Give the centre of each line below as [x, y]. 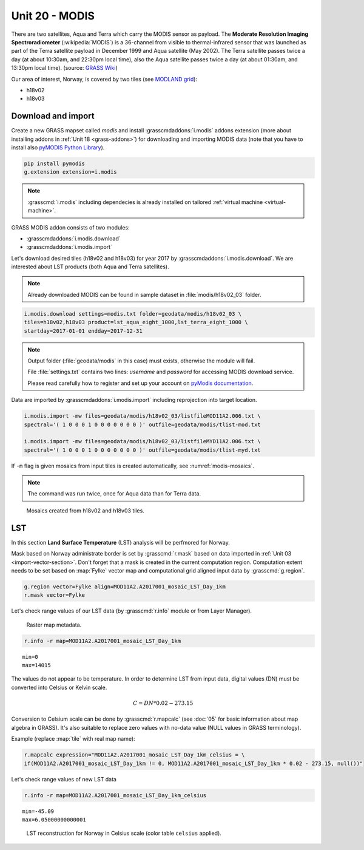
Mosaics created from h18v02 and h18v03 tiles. [86, 511]
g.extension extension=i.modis [71, 172]
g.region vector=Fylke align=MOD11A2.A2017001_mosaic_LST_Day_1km [125, 586]
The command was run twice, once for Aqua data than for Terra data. [114, 494]
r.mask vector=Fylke [54, 595]
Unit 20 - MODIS [53, 16]
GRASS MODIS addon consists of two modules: [70, 227]
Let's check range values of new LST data [64, 779]
